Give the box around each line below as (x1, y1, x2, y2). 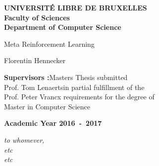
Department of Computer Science (4, 22, 121, 32)
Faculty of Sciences (4, 12, 70, 22)
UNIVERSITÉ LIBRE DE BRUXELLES (4, 2, 147, 12)
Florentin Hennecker (4, 55, 65, 66)
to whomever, (4, 134, 45, 145)
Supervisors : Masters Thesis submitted (4, 72, 128, 82)
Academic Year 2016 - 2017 (4, 118, 102, 128)
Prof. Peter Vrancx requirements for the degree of (4, 91, 155, 102)
